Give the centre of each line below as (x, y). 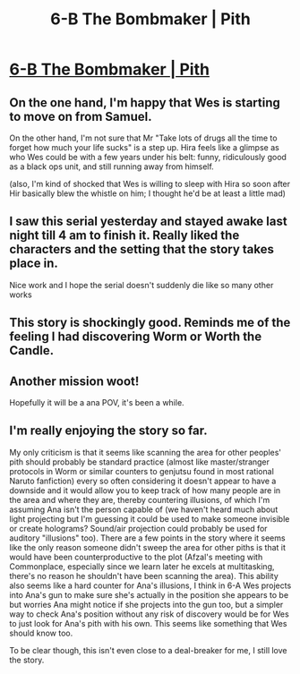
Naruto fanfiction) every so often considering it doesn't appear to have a (143, 481)
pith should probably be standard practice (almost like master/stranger (140, 462)
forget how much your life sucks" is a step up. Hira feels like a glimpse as (144, 147)
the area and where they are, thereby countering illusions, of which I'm (140, 499)
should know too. (41, 633)
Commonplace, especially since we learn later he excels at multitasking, (142, 566)
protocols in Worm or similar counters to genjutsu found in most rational (142, 471)
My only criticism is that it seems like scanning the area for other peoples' (146, 452)
